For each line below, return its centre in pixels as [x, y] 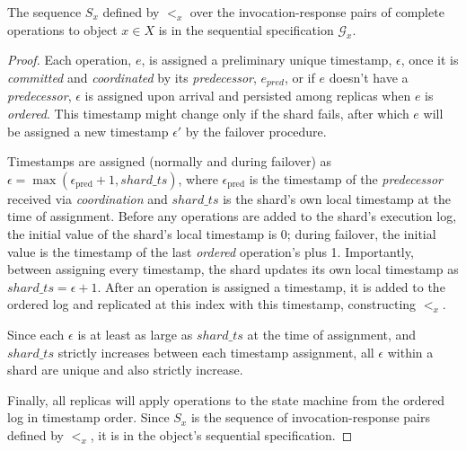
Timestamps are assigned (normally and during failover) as [170, 161]
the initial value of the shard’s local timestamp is [142, 234]
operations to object [62, 29]
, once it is [430, 60]
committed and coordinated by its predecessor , [132, 77]
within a [410, 352]
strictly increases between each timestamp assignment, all [216, 352]
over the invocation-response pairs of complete [317, 12]
